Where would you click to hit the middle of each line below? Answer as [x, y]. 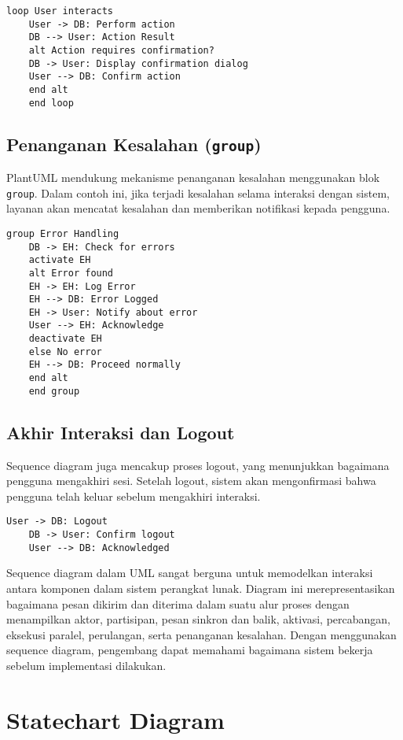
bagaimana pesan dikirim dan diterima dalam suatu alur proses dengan [178, 603]
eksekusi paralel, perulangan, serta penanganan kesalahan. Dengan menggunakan [201, 634]
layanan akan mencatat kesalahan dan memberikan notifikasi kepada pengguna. [198, 208]
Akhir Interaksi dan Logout [121, 432]
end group [54, 391]
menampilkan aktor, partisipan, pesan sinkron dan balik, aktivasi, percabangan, [199, 619]
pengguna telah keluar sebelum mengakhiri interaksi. [134, 496]
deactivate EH [65, 339]
